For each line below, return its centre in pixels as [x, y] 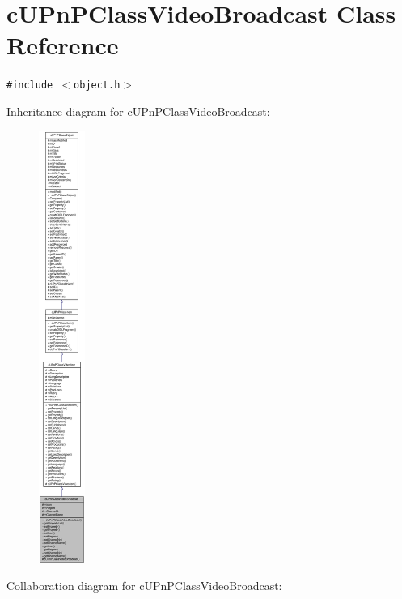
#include [30, 86]
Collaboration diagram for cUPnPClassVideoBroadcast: [144, 586]
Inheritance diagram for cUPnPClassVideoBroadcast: [138, 111]
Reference [63, 45]
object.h [97, 86]
